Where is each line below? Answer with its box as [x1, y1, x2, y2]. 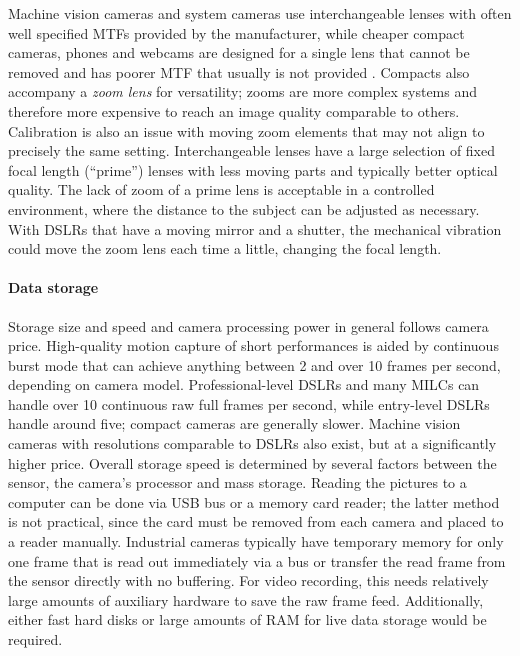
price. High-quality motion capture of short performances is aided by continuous [8, 335, 499, 356]
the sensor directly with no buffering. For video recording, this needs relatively [8, 570, 489, 591]
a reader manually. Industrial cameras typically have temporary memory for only [8, 531, 504, 552]
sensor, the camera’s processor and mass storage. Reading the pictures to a [8, 472, 467, 493]
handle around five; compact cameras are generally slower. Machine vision [8, 413, 461, 434]
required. [8, 629, 63, 650]
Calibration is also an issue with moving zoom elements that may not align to [8, 120, 485, 141]
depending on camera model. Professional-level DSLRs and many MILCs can [8, 374, 480, 395]
